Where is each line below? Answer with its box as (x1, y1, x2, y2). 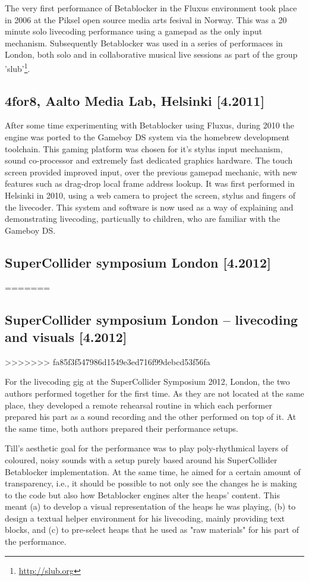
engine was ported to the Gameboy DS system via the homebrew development (5, 131, 290, 143)
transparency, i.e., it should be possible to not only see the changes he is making (5, 477, 297, 489)
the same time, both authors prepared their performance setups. (5, 422, 238, 434)
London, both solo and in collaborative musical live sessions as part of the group (5, 48, 298, 61)
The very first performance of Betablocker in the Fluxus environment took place (5, 2, 297, 14)
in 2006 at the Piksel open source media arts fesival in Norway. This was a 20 (5, 13, 287, 26)
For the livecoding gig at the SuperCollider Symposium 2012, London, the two (5, 375, 290, 388)
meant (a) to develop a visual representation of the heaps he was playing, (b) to (5, 500, 296, 513)
